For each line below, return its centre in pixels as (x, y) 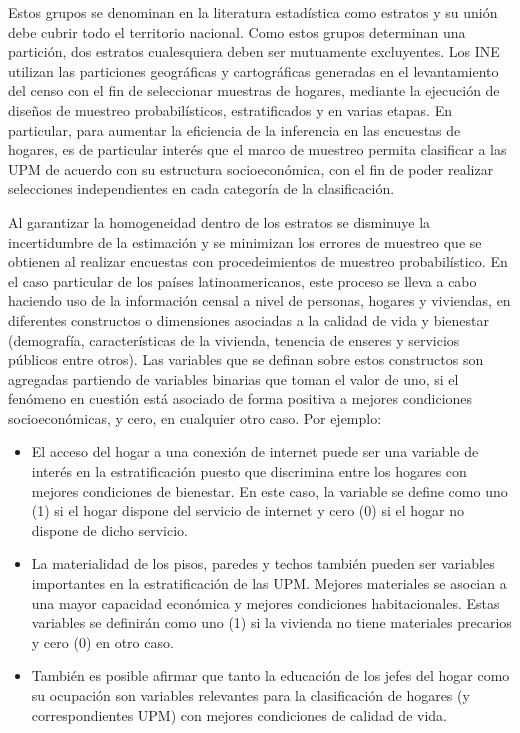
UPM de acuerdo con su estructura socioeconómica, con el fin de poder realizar (251, 168)
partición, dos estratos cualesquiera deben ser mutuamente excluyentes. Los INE (254, 51)
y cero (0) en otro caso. (102, 641)
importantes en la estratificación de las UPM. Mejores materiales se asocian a (269, 583)
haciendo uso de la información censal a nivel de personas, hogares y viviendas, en (259, 300)
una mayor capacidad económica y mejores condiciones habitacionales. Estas (265, 602)
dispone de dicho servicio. (109, 529)
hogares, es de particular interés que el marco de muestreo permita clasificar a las (257, 149)
